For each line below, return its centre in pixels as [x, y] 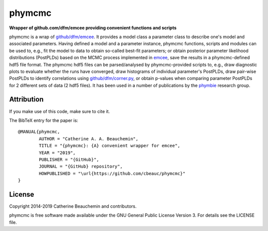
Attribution [27, 99]
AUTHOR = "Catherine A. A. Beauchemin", [89, 139]
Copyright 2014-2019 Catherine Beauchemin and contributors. [73, 206]
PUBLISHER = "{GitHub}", [69, 159]
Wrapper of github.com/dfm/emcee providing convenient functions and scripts [93, 28]
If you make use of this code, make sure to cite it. [60, 111]
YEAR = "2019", [57, 153]
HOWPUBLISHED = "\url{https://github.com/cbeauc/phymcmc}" [112, 173]
